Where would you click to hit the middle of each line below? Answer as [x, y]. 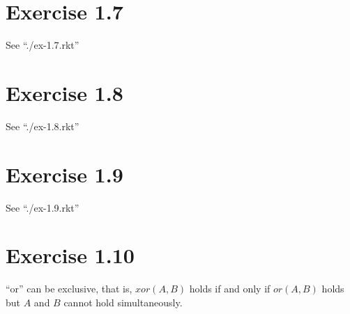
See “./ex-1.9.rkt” [43, 207]
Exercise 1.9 [64, 174]
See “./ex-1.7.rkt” [43, 45]
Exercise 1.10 [70, 255]
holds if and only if [230, 289]
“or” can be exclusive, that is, [69, 289]
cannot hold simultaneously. [123, 302]
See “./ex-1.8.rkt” [43, 126]
